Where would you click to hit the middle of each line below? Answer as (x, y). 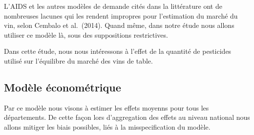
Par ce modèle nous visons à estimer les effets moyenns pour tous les (106, 107)
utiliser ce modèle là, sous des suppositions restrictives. (86, 34)
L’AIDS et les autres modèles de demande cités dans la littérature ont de (113, 6)
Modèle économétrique (63, 87)
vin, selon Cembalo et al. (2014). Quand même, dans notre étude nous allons (119, 25)
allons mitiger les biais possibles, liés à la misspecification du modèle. (107, 126)
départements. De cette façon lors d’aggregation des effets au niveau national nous (127, 117)
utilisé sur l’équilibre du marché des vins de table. (78, 60)
